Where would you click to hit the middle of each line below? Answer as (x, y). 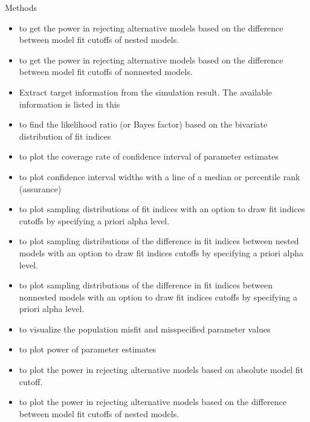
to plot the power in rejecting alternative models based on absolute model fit (161, 370)
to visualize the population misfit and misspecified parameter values (145, 329)
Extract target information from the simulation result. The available (146, 92)
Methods (21, 7)
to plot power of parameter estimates (88, 349)
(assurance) (40, 188)
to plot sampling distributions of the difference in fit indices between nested (159, 241)
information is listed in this (69, 104)
